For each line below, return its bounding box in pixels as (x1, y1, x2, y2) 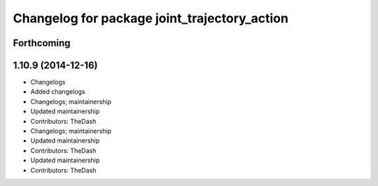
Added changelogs (30, 87, 85, 96)
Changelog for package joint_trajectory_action (13, 10, 288, 26)
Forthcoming (13, 37, 71, 49)
